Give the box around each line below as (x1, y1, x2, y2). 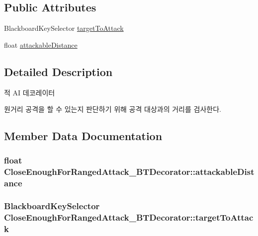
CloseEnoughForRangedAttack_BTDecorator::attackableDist (4, 165, 255, 178)
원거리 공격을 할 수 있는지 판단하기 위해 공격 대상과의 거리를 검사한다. (4, 104, 221, 114)
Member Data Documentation (4, 128, 163, 144)
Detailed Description (4, 64, 113, 79)
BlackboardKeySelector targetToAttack (4, 23, 124, 33)
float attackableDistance (4, 39, 78, 50)
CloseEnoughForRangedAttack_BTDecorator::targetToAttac (4, 211, 254, 224)
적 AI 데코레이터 (4, 87, 55, 97)
